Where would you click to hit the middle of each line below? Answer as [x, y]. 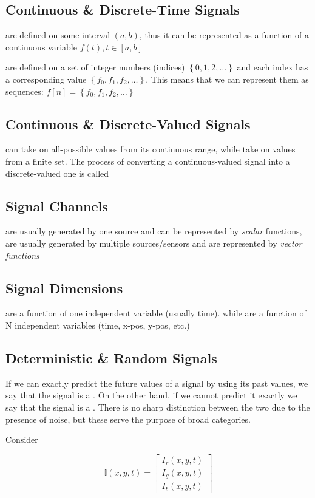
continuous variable [41, 46]
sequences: [25, 91]
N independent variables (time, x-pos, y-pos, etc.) [98, 325]
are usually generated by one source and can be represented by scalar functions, [154, 231]
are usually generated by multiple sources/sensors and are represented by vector [154, 243]
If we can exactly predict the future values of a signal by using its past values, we [157, 383]
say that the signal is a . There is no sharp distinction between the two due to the [158, 407]
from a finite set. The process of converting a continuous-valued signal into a [148, 161]
